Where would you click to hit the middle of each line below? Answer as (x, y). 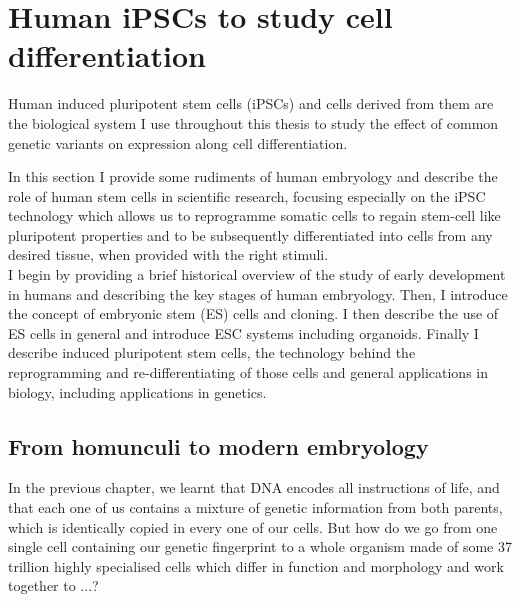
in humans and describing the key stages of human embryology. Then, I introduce (258, 293)
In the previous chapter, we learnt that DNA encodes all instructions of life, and (254, 487)
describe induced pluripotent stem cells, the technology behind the (212, 352)
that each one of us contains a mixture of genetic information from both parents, (255, 507)
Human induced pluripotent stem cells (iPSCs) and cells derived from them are (251, 103)
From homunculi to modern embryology (218, 445)
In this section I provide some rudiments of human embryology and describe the (253, 176)
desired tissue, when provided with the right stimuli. (168, 254)
